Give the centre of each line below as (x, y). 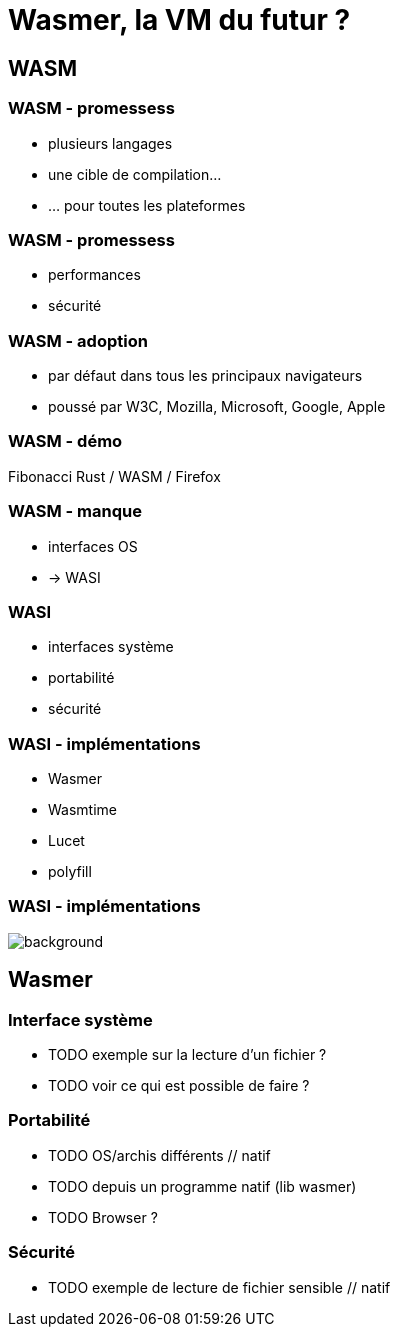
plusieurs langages (110, 143)
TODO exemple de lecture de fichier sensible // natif (219, 1287)
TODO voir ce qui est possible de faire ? (179, 1086)
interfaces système (111, 647)
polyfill (70, 872)
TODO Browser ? (103, 1217)
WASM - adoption (78, 340)
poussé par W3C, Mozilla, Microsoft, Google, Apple (217, 407)
